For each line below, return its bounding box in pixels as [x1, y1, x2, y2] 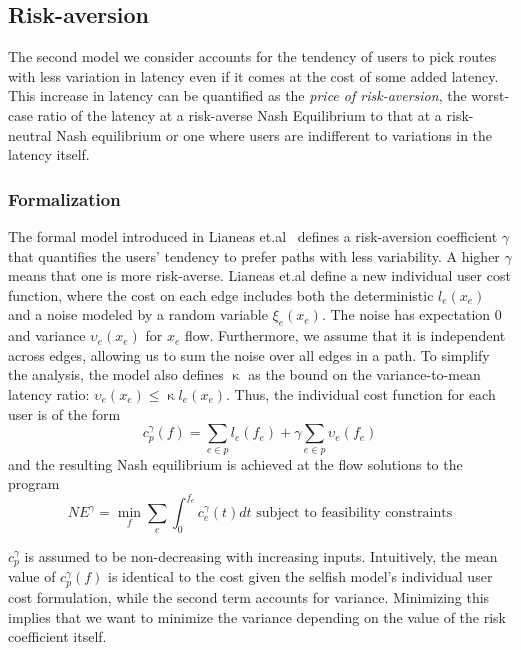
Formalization [8, 186, 121, 211]
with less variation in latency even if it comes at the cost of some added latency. [8, 65, 499, 86]
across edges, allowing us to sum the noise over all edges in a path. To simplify [8, 344, 490, 365]
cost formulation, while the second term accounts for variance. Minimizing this [8, 586, 490, 607]
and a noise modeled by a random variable [8, 304, 268, 325]
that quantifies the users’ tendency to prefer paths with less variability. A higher [8, 245, 500, 266]
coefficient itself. [8, 626, 107, 647]
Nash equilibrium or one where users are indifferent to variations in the [56, 124, 493, 145]
